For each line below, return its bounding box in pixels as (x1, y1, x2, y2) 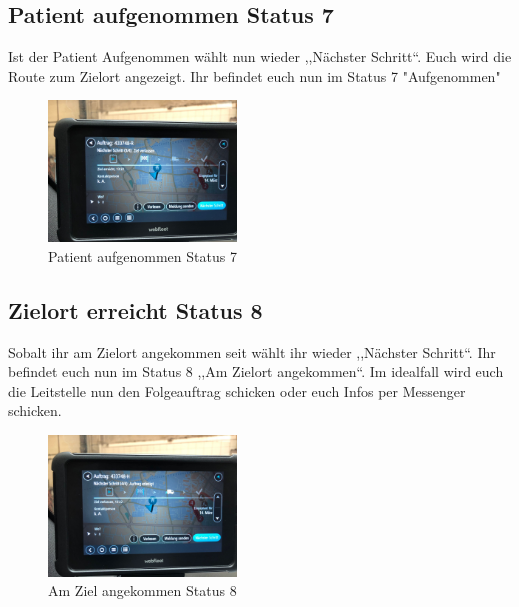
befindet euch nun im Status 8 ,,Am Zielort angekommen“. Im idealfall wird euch (8, 361, 504, 382)
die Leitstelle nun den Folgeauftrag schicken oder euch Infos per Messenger (8, 380, 466, 401)
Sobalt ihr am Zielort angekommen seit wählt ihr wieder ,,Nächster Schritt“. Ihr (8, 341, 496, 362)
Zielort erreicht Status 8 (8, 294, 263, 325)
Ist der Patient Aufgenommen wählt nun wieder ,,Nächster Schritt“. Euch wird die (8, 46, 512, 67)
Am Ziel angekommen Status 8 (48, 580, 237, 601)
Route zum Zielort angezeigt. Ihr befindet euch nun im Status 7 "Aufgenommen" (8, 65, 501, 86)
